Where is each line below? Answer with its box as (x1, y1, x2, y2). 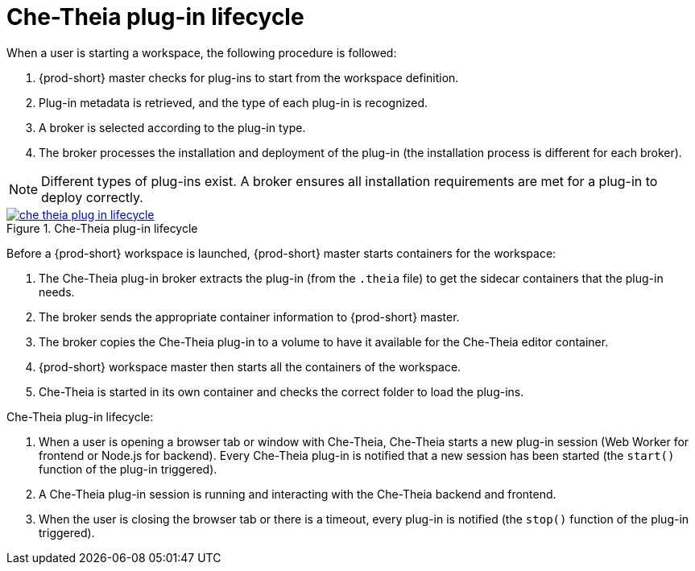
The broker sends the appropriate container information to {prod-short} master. (39, 309, 460, 324)
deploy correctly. (41, 188, 143, 205)
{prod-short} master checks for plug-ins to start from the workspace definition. (39, 70, 459, 85)
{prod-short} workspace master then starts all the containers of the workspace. (39, 359, 461, 374)
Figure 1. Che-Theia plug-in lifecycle (6, 221, 198, 235)
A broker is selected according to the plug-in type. (39, 120, 306, 134)
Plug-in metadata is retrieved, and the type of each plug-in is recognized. (39, 95, 428, 110)
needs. (39, 284, 75, 299)
